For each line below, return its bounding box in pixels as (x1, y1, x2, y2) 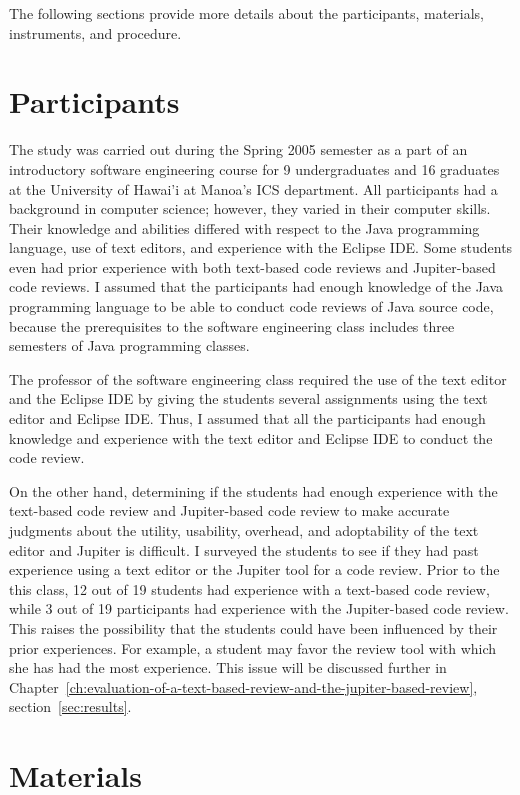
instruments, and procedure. (9, 22, 182, 43)
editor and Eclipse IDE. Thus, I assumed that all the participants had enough (9, 408, 486, 429)
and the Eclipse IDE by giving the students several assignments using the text (9, 388, 488, 409)
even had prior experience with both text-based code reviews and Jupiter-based (9, 256, 496, 277)
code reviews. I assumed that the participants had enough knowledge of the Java (9, 276, 504, 297)
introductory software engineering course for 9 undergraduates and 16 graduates (9, 158, 500, 179)
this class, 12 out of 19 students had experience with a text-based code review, (9, 578, 490, 599)
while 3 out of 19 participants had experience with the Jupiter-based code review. (9, 598, 509, 619)
